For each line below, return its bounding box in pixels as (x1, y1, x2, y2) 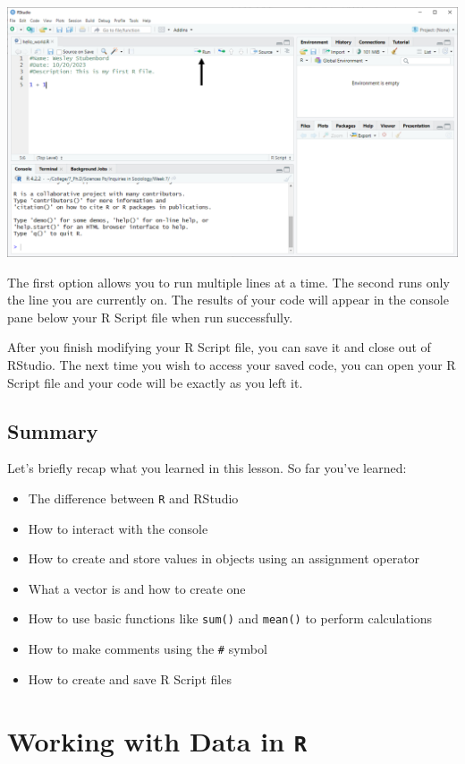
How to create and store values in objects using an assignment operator (28, 549, 420, 568)
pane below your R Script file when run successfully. (7, 307, 293, 326)
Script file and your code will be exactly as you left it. (7, 373, 303, 391)
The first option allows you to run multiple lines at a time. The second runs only (7, 272, 450, 291)
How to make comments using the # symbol (28, 640, 267, 658)
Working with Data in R (7, 722, 308, 759)
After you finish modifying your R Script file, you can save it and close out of (7, 338, 431, 356)
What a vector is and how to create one (28, 579, 246, 597)
